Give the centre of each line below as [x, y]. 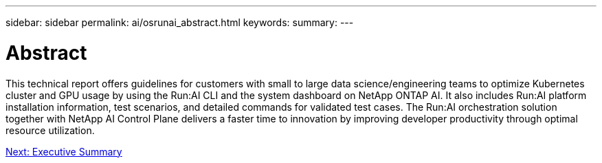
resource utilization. [50, 130]
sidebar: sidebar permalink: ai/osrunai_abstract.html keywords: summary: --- [180, 22]
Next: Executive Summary [64, 151]
